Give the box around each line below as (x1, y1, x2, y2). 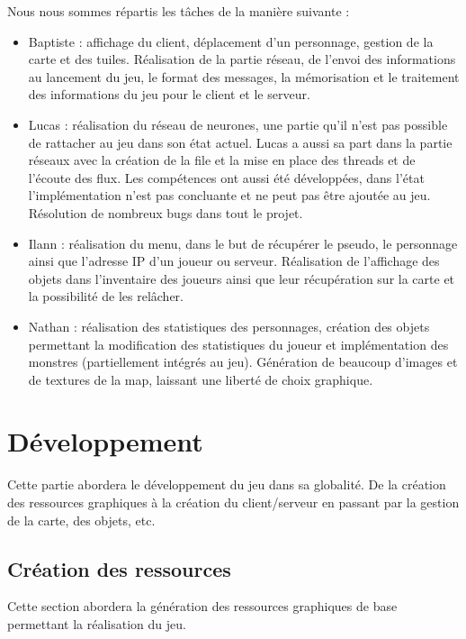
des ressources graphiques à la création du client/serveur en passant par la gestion (7, 493, 460, 511)
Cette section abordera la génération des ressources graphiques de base (7, 597, 398, 616)
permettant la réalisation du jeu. (7, 614, 186, 633)
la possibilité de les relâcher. (28, 287, 184, 306)
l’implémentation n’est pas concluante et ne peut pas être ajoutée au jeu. (28, 186, 431, 205)
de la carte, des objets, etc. (7, 510, 156, 529)
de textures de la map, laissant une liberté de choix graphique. (28, 370, 373, 388)
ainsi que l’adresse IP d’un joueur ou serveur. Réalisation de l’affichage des (28, 251, 440, 270)
